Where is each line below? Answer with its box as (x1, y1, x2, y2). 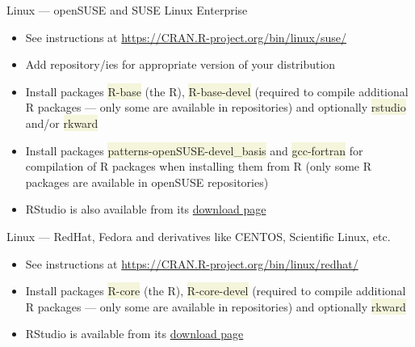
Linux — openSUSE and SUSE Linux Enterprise (6, 2, 248, 18)
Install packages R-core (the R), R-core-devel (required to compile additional (25, 282, 406, 299)
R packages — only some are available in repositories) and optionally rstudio (25, 99, 406, 116)
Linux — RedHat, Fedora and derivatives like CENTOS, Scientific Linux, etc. (6, 227, 391, 244)
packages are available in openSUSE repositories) (25, 173, 269, 190)
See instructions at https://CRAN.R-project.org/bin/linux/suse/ (25, 28, 347, 45)
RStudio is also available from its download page (25, 201, 266, 218)
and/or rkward (25, 114, 99, 131)
